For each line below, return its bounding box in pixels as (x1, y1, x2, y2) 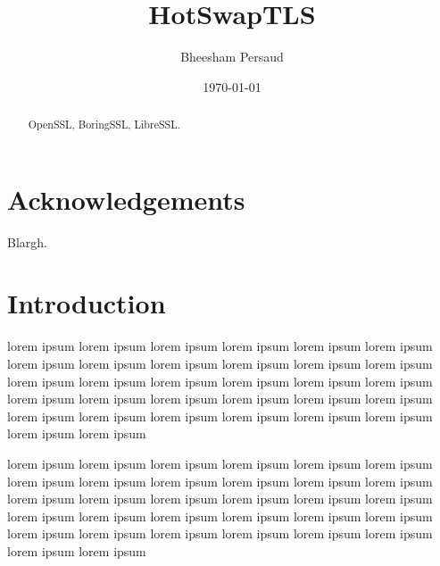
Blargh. (7, 232, 47, 251)
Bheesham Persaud (180, 47, 284, 66)
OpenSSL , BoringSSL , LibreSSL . (28, 117, 180, 132)
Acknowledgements (7, 180, 245, 217)
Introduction (7, 285, 166, 321)
